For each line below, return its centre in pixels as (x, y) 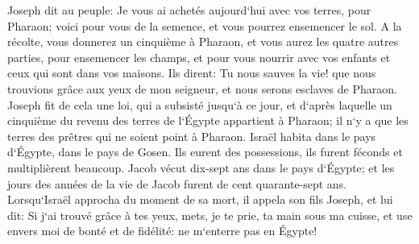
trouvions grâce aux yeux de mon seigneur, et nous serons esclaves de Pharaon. (202, 88)
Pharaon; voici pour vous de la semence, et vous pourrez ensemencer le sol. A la (205, 25)
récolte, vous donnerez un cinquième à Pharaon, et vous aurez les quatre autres (203, 41)
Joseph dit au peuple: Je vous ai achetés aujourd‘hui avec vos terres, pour (189, 10)
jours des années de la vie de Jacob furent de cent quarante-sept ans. (177, 183)
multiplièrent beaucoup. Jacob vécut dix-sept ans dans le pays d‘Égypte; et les (201, 167)
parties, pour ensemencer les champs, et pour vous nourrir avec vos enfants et (199, 57)
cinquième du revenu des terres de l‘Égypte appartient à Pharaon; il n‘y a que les (208, 120)
